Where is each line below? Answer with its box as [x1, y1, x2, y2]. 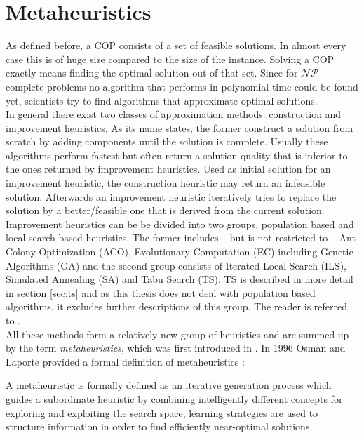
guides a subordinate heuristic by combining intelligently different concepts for [6, 391, 343, 406]
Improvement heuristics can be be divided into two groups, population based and [6, 216, 354, 231]
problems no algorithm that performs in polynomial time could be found [47, 79, 358, 93]
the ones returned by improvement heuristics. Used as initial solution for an [6, 161, 331, 176]
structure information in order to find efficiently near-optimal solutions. [6, 419, 313, 434]
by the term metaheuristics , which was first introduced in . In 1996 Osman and [6, 340, 346, 355]
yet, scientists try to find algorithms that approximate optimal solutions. [6, 93, 318, 107]
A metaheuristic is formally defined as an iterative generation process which [6, 378, 332, 392]
